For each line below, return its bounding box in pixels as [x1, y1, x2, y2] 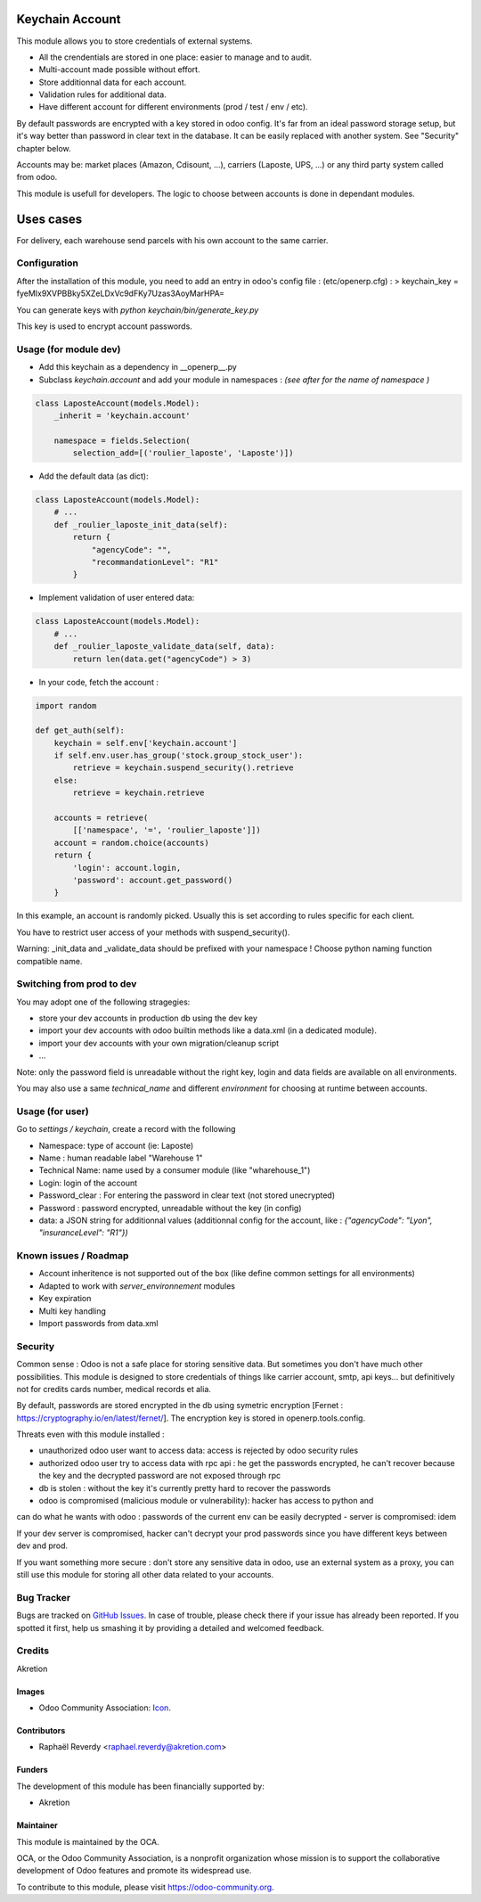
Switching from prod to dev [16, 978, 137, 990]
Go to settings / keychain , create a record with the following [16, 1124, 236, 1135]
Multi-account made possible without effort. [38, 64, 200, 75]
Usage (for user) [16, 1105, 89, 1118]
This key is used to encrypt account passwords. [16, 321, 193, 332]
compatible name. [16, 955, 83, 966]
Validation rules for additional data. [38, 89, 167, 100]
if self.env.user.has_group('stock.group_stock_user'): [53, 750, 304, 761]
